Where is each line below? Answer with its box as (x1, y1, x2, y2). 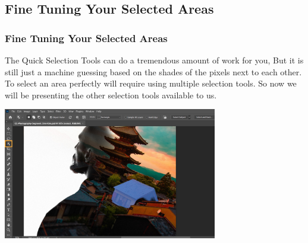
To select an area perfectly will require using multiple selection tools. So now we (5, 77, 297, 89)
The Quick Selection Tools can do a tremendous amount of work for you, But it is (5, 54, 304, 66)
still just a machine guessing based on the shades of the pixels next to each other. (5, 65, 302, 78)
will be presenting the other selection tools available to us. (5, 88, 217, 101)
